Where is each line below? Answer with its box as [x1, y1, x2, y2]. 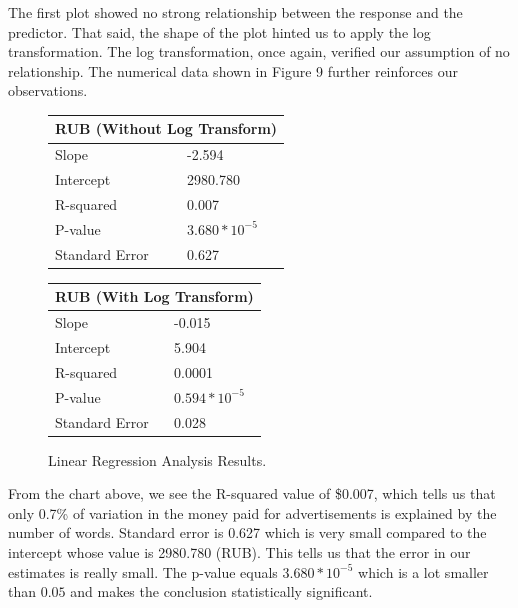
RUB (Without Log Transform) [55, 118, 278, 139]
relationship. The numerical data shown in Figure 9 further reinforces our [8, 60, 458, 81]
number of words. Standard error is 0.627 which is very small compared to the [8, 522, 487, 543]
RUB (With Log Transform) [55, 286, 254, 307]
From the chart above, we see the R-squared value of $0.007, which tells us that [8, 483, 496, 504]
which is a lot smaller [358, 561, 489, 582]
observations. [8, 80, 88, 101]
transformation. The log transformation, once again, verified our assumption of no [8, 41, 510, 62]
